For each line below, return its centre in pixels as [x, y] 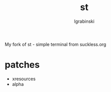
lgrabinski [84, 21]
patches [22, 65]
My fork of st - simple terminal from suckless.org [55, 44]
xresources [24, 79]
